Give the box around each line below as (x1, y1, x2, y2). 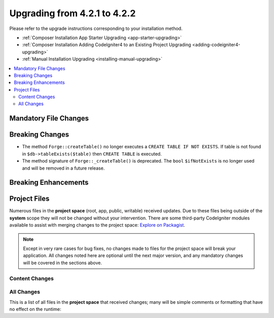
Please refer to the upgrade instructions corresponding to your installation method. (9, 25, 183, 31)
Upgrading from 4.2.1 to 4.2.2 (9, 8, 136, 19)
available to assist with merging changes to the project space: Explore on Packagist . (9, 222, 185, 228)
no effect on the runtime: (9, 306, 61, 312)
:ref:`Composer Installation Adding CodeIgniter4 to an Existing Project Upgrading (22, 42, 191, 48)
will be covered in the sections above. (23, 260, 102, 266)
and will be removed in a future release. (22, 165, 105, 171)
